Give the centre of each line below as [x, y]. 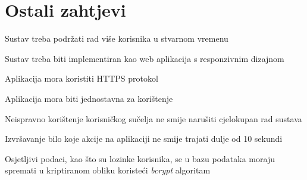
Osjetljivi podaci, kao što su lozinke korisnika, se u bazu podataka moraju [140, 158]
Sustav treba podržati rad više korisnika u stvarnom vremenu [117, 38]
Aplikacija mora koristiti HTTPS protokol [82, 78]
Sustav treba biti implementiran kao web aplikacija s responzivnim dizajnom [145, 58]
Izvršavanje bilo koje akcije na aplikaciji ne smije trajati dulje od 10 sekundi [144, 139]
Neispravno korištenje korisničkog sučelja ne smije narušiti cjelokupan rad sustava [153, 118]
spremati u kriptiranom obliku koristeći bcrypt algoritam [108, 170]
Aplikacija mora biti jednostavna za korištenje [89, 98]
